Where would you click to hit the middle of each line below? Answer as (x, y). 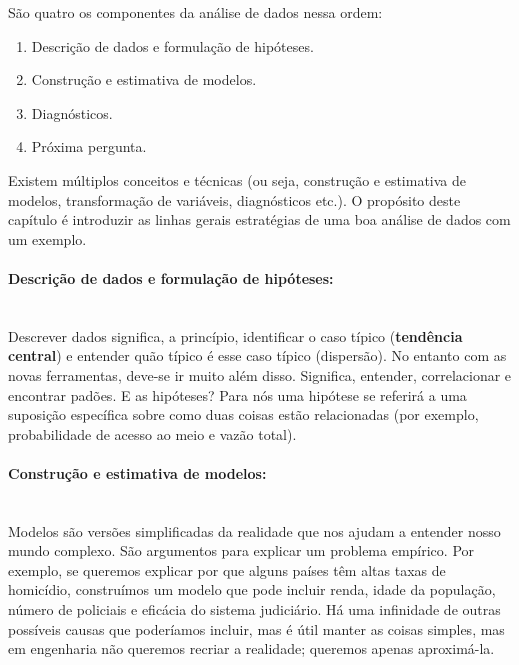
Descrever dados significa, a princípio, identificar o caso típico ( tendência (235, 335)
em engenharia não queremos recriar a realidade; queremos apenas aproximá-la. (251, 648)
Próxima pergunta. (89, 146)
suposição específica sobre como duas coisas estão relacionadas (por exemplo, (243, 414)
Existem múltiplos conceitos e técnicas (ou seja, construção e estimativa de (237, 179)
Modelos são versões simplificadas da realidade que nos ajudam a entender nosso (254, 530)
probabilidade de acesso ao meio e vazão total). (152, 433)
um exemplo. (47, 238)
